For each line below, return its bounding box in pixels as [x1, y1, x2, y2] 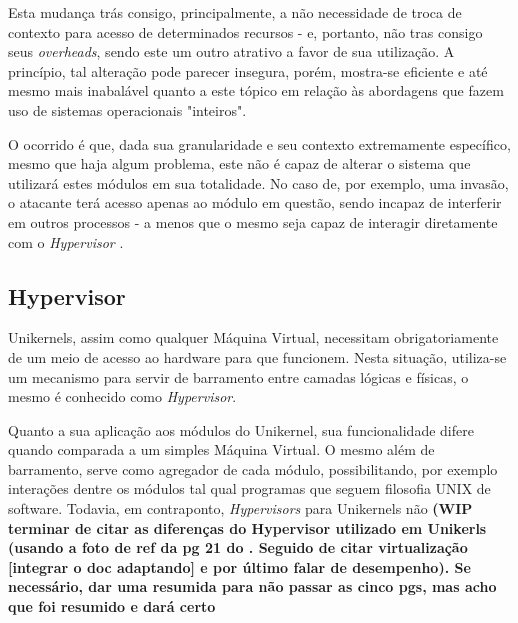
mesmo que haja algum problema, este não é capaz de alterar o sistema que [8, 153, 471, 174]
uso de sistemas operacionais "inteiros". [8, 99, 247, 120]
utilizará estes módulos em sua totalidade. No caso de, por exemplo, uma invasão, [8, 172, 509, 193]
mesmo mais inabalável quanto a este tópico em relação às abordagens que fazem [8, 80, 504, 101]
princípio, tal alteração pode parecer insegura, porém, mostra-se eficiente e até [8, 60, 488, 81]
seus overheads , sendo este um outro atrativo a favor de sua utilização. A [8, 41, 455, 62]
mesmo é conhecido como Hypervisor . [8, 386, 237, 407]
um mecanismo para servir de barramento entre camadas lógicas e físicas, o [8, 366, 469, 387]
